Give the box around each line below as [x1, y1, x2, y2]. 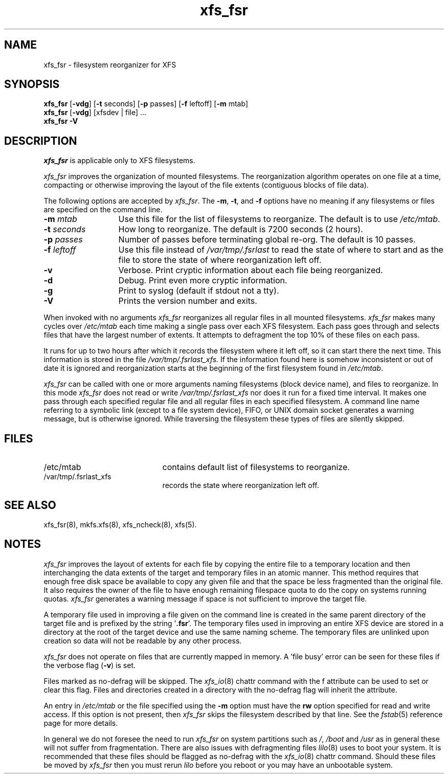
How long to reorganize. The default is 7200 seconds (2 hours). [118, 224, 363, 235]
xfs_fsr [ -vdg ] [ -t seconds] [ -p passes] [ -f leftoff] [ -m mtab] [43, 99, 248, 108]
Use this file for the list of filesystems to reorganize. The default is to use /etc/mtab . [118, 214, 440, 225]
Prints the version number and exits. [118, 296, 257, 306]
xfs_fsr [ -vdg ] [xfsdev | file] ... [43, 108, 147, 117]
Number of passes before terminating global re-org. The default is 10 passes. [118, 234, 416, 245]
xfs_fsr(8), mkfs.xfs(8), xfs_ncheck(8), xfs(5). [43, 520, 197, 529]
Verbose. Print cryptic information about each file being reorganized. [118, 265, 383, 276]
